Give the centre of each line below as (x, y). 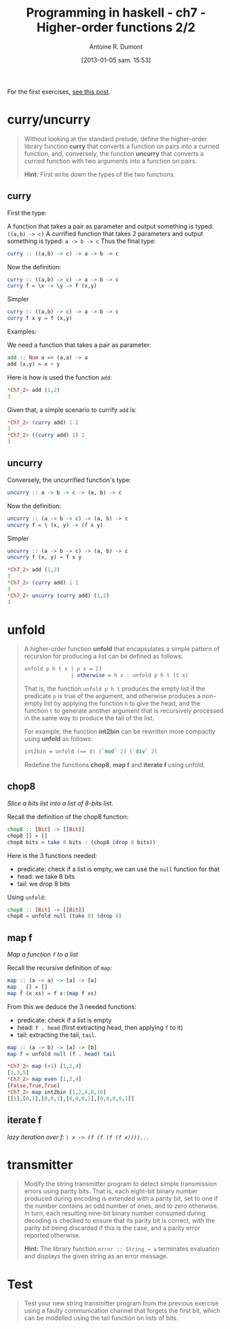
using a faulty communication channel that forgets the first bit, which (122, 1311)
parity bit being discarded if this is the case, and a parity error (112, 1228)
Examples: (22, 332)
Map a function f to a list (42, 954)
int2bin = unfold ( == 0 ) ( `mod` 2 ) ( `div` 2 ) (90, 752)
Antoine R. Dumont (116, 46)
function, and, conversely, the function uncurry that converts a (114, 153)
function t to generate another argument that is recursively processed (124, 711)
